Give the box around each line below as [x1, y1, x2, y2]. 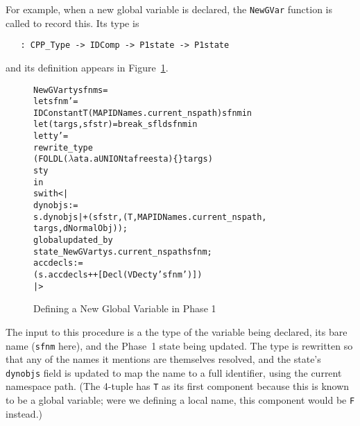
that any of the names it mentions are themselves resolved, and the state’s [6, 352, 321, 366]
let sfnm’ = [33, 96, 78, 107]
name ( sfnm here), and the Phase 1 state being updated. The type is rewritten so [6, 338, 353, 352]
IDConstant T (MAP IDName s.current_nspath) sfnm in [33, 108, 252, 118]
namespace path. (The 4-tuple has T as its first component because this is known [6, 379, 350, 393]
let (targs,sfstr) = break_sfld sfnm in [33, 119, 198, 130]
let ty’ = [33, 131, 69, 142]
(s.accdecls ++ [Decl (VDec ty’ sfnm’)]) [33, 270, 203, 280]
